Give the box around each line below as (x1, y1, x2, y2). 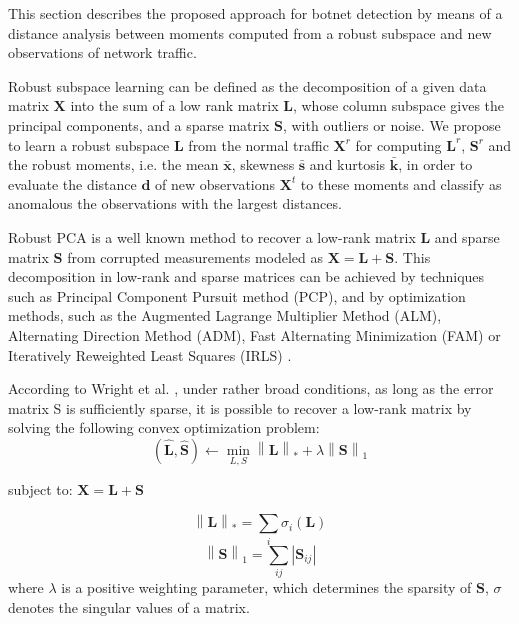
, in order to (398, 154, 473, 175)
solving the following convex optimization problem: (8, 417, 320, 438)
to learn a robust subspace (8, 134, 170, 155)
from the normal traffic (188, 134, 329, 155)
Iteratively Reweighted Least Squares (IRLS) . (8, 344, 292, 365)
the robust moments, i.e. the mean (8, 154, 219, 175)
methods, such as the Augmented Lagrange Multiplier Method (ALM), (8, 305, 442, 326)
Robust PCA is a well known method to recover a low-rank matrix (8, 226, 416, 247)
